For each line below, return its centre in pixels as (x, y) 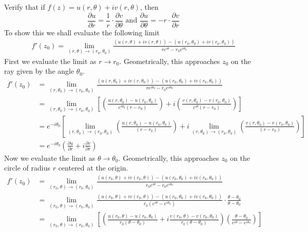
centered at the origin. (93, 168)
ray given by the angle (39, 71)
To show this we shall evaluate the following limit (82, 32)
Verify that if (25, 7)
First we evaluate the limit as (50, 61)
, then (149, 7)
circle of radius (27, 168)
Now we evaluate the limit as (50, 157)
